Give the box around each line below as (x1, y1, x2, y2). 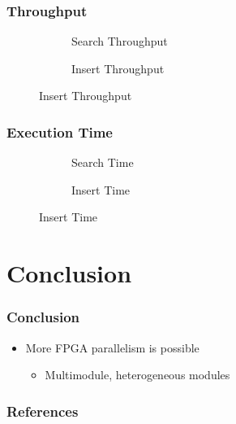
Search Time (71, 154, 134, 171)
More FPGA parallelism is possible (25, 339, 200, 356)
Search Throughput (71, 33, 168, 50)
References (6, 400, 79, 421)
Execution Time (6, 121, 113, 142)
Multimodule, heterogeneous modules (45, 366, 230, 383)
